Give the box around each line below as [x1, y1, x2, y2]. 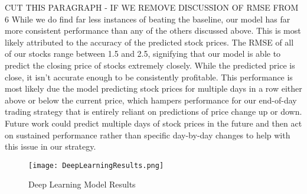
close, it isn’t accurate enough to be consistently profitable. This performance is [5, 70, 293, 83]
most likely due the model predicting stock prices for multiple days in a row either [5, 82, 302, 95]
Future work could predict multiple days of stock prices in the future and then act [5, 117, 302, 129]
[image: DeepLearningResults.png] [28, 161, 164, 170]
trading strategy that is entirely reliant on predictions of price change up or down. [5, 105, 302, 118]
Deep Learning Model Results [28, 178, 136, 190]
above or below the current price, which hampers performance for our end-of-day [5, 93, 297, 106]
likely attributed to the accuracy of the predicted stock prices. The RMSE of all [5, 35, 294, 48]
